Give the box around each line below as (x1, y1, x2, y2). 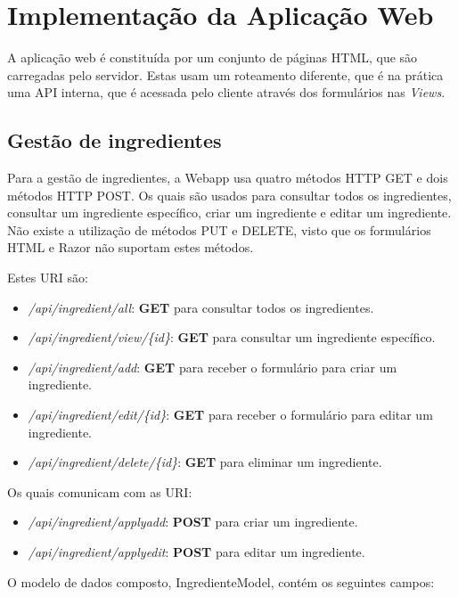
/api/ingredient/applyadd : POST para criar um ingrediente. (28, 512, 358, 531)
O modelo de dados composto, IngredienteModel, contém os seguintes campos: (7, 572, 435, 591)
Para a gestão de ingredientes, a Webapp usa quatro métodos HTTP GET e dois (7, 168, 448, 187)
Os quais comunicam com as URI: (7, 482, 192, 501)
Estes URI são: (7, 268, 88, 287)
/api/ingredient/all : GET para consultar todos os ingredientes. (28, 298, 374, 316)
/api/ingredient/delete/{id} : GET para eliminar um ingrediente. (28, 453, 382, 471)
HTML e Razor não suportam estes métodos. (7, 238, 254, 257)
